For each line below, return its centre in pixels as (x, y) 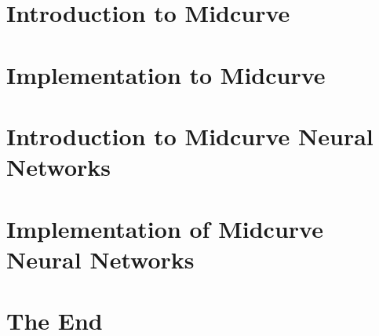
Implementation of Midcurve (165, 228)
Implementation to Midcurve (166, 74)
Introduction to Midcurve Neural (190, 135)
